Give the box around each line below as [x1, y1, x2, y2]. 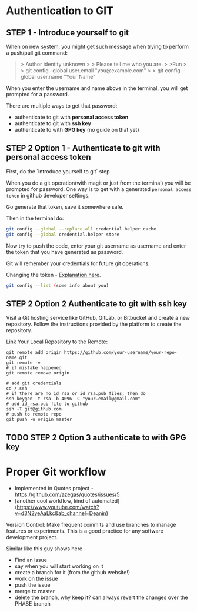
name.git [6, 355, 28, 361]
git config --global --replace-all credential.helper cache [6, 226, 157, 232]
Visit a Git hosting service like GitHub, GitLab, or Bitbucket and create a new [6, 315, 190, 322]
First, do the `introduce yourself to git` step [6, 168, 110, 175]
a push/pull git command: [6, 49, 68, 56]
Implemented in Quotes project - [14, 484, 94, 491]
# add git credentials [6, 380, 62, 386]
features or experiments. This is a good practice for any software [6, 527, 163, 534]
